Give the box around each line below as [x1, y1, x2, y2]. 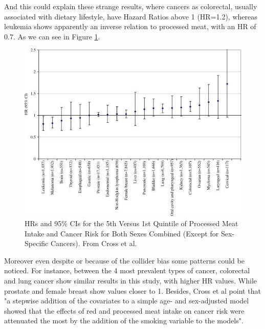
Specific [25, 238, 49, 249]
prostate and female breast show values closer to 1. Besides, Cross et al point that [4, 285, 261, 296]
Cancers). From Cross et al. [50, 238, 137, 249]
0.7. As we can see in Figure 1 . [4, 31, 100, 41]
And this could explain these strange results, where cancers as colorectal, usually [4, 1, 257, 11]
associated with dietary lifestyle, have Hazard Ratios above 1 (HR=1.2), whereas [4, 11, 257, 21]
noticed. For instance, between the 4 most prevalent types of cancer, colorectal [4, 265, 250, 276]
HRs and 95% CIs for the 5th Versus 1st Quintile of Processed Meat [25, 218, 238, 228]
